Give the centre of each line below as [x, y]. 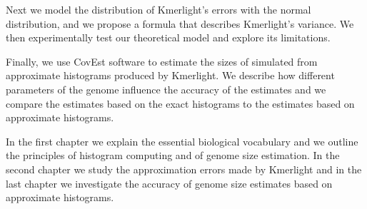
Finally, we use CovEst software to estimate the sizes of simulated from [162, 61]
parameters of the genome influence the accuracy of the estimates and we [166, 89]
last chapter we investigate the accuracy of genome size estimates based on [169, 183]
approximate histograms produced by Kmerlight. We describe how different [170, 75]
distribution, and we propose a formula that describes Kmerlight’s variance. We [180, 23]
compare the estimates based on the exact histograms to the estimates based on [180, 103]
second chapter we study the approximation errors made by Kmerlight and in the [184, 169]
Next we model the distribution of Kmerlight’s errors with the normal [159, 9]
